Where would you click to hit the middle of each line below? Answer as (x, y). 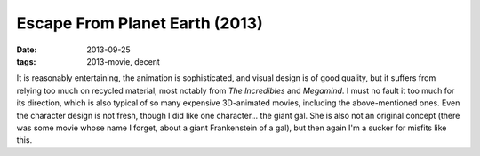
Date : (27, 50)
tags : (26, 61)
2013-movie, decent (123, 61)
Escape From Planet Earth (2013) (140, 23)
